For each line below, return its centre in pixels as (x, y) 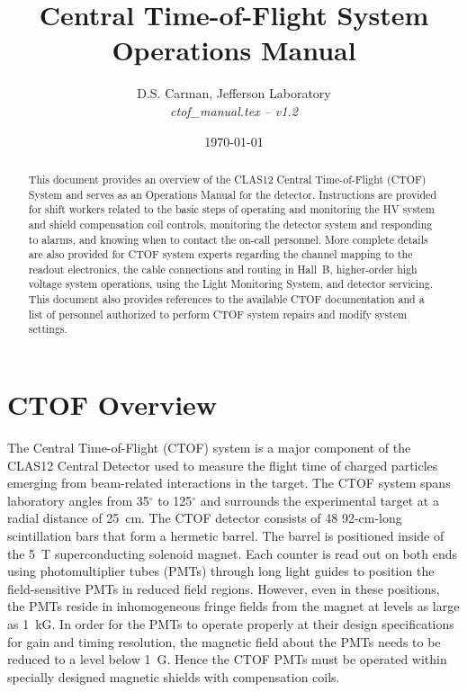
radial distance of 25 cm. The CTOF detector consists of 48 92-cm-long (205, 518)
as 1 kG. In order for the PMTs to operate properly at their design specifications (231, 623)
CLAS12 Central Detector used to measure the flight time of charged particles (223, 465)
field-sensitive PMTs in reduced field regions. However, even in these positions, (224, 588)
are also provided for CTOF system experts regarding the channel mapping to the (220, 254)
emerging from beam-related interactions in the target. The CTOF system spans (229, 483)
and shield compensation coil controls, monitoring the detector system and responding (230, 224)
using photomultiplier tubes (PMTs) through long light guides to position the (221, 571)
